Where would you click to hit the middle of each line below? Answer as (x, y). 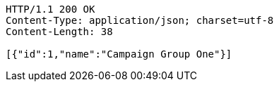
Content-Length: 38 (59, 32)
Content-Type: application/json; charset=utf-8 (140, 20)
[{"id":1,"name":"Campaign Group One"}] (119, 54)
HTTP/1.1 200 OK (51, 9)
